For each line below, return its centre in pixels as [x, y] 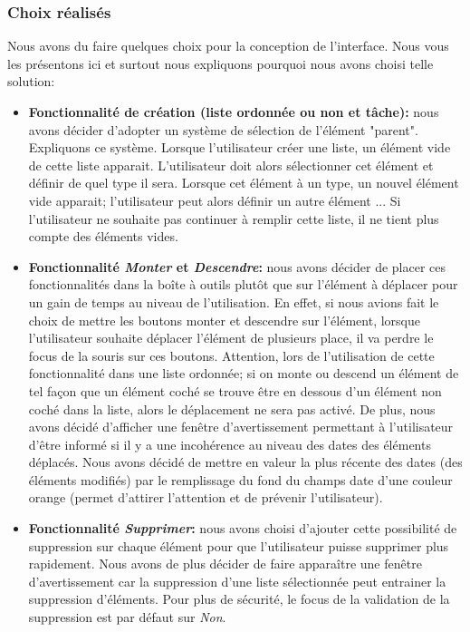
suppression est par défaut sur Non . [127, 617]
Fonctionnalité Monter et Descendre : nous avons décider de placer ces [237, 266]
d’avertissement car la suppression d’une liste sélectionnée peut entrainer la [237, 581]
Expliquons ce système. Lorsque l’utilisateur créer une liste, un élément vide [240, 147]
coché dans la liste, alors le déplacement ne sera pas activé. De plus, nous [232, 408]
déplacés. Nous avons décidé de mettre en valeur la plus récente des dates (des [245, 462]
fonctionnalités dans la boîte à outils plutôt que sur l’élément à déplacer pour [243, 284]
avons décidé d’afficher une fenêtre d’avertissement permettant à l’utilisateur [241, 427]
